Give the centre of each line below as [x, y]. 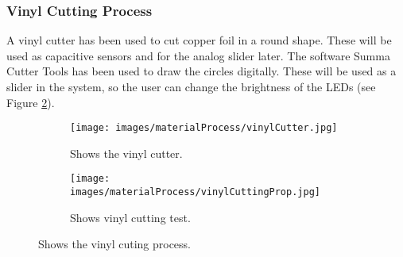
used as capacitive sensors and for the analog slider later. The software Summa [198, 55]
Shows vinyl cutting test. [130, 217]
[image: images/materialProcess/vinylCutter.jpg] [204, 128]
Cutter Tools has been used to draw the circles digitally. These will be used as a [201, 71]
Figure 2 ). [31, 102]
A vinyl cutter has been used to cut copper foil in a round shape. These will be [199, 40]
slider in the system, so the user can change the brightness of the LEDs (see [191, 86]
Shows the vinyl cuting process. [114, 244]
